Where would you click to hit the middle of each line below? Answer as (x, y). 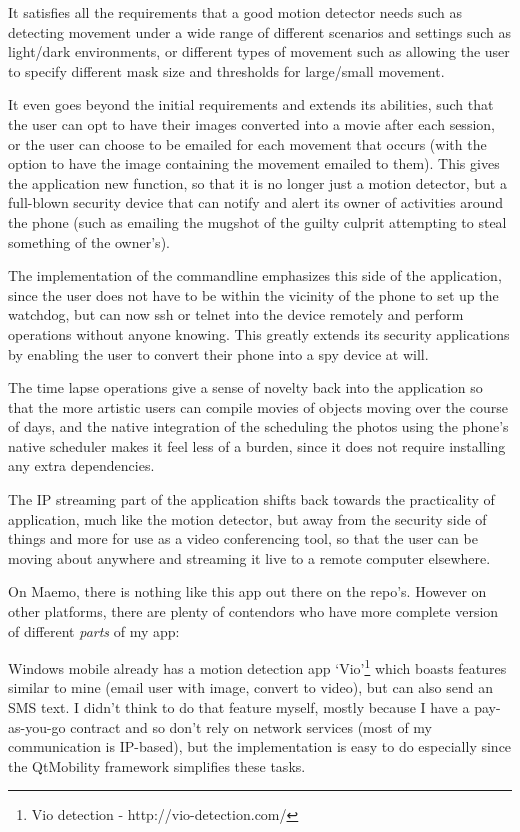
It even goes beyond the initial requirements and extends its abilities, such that (251, 104)
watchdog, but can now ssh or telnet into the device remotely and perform (236, 314)
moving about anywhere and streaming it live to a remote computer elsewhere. (249, 557)
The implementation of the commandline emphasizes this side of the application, (255, 275)
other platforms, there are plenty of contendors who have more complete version (253, 611)
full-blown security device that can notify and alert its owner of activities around (256, 202)
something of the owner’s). (89, 241)
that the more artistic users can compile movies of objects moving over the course (258, 406)
